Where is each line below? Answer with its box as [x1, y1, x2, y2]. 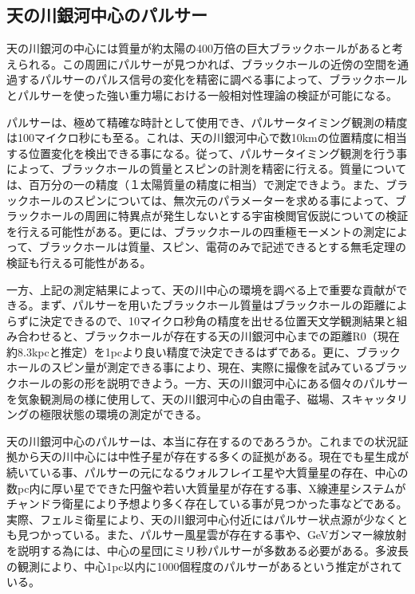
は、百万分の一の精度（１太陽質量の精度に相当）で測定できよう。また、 [6, 175, 386, 192]
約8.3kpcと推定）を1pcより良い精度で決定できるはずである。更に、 [6, 343, 356, 360]
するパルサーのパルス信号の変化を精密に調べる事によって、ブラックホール [17, 71, 408, 88]
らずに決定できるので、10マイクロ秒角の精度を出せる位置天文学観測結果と [6, 312, 397, 328]
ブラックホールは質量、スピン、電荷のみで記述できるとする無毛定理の [38, 238, 407, 255]
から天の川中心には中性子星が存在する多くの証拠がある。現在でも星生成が [17, 448, 409, 465]
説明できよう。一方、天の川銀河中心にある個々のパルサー [106, 375, 409, 391]
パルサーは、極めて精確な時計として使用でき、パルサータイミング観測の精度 [6, 113, 408, 130]
